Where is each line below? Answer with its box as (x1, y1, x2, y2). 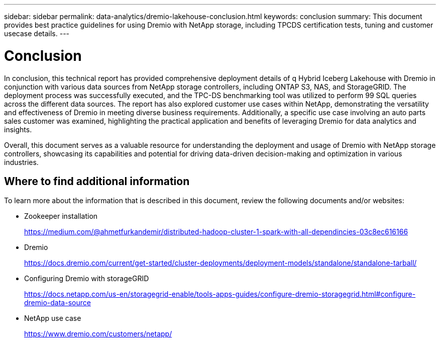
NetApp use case (24, 314, 81, 323)
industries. (4, 157, 39, 166)
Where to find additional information (4, 175, 190, 188)
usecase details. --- (4, 29, 70, 38)
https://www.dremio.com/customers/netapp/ (24, 329, 172, 338)
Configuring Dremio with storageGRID (24, 274, 149, 283)
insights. (4, 125, 32, 134)
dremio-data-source (24, 298, 91, 307)
